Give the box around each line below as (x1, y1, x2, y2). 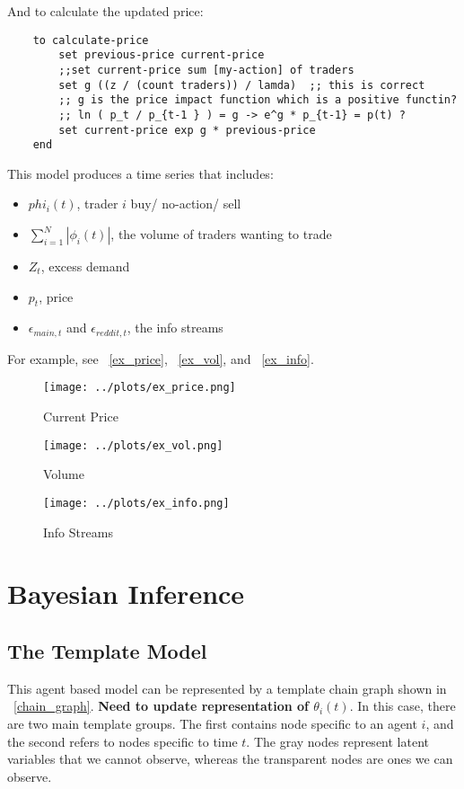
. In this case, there (349, 696, 456, 715)
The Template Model (7, 636, 207, 664)
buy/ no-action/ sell (130, 194, 241, 213)
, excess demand (40, 257, 130, 276)
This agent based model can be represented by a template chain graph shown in (7, 678, 447, 697)
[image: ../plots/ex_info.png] (43, 496, 230, 510)
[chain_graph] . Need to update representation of (13, 696, 309, 715)
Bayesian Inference (7, 575, 245, 612)
